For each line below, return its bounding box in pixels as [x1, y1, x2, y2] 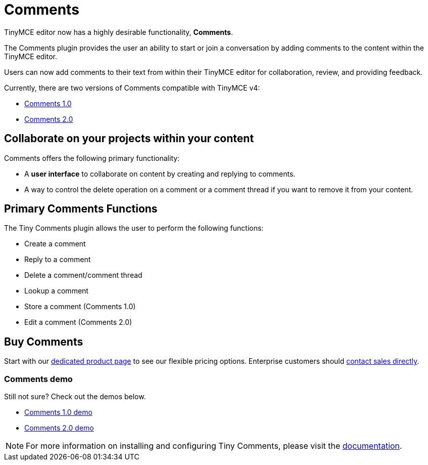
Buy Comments [4, 335, 83, 348]
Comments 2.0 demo [24, 424, 94, 433]
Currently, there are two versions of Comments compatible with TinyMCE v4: [4, 83, 260, 92]
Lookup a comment [24, 286, 88, 295]
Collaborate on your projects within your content [4, 132, 254, 145]
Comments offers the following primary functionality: [4, 153, 180, 162]
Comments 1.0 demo [24, 408, 92, 417]
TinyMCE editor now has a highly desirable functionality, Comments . [4, 27, 233, 36]
